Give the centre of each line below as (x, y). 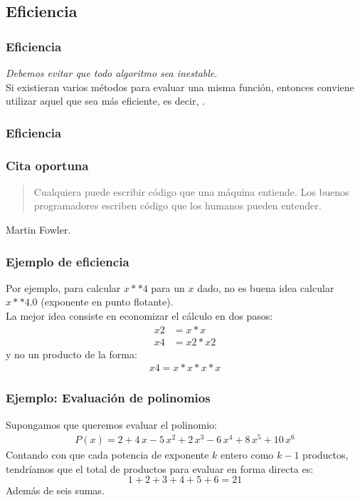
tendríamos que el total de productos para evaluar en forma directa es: (160, 468)
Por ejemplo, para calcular (63, 287)
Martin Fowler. (38, 230)
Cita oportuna (47, 165)
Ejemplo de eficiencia (68, 261)
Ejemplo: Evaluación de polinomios (108, 398)
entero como (247, 455)
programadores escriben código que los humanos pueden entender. (178, 205)
